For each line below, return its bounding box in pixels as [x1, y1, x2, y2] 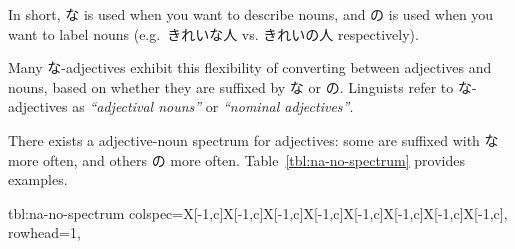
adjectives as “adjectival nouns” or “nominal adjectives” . [8, 96, 354, 117]
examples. [8, 169, 68, 190]
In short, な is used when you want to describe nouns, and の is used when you [8, 4, 494, 24]
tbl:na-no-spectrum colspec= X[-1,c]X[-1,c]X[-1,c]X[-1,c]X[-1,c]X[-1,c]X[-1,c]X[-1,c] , [8, 202, 508, 223]
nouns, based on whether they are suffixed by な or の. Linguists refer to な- [8, 76, 477, 97]
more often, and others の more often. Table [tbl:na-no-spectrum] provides [8, 149, 466, 170]
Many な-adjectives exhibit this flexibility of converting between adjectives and [8, 57, 492, 78]
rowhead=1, [8, 222, 81, 243]
